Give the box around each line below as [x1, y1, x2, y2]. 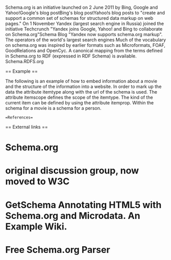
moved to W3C [5, 176, 70, 187]
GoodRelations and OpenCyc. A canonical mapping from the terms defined [5, 48, 163, 53]
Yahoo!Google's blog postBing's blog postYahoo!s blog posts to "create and [5, 10, 165, 16]
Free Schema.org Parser [5, 244, 111, 255]
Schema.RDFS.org [5, 59, 44, 64]
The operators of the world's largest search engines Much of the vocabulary [5, 37, 166, 43]
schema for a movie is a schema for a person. [5, 105, 102, 111]
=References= [5, 115, 33, 120]
